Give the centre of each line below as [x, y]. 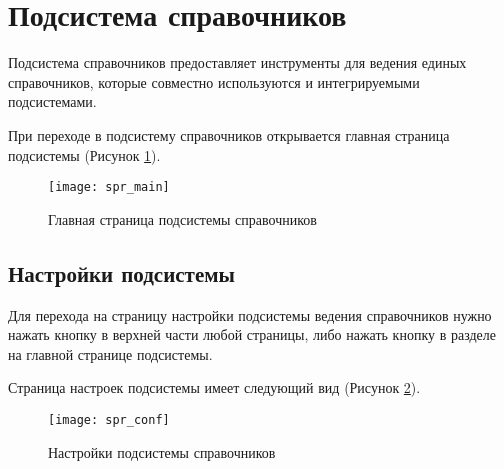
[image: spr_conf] [109, 419]
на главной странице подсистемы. [110, 353]
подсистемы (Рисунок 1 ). [84, 154]
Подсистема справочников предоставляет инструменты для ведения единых [237, 62]
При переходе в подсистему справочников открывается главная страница [229, 134]
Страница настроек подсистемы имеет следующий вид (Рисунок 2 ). [214, 387]
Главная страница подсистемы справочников [182, 218]
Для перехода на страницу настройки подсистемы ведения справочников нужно [250, 314]
